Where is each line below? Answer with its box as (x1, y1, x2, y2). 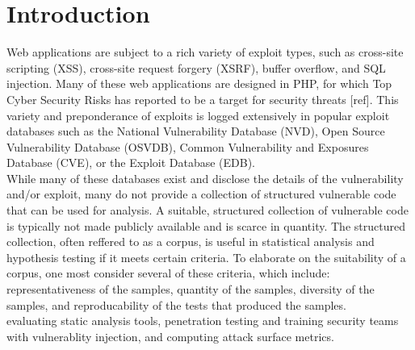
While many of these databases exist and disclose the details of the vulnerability (6, 169, 404, 186)
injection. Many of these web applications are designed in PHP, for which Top (6, 75, 392, 92)
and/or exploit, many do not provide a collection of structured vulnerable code (6, 185, 396, 202)
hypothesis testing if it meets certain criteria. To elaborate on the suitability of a (6, 248, 406, 265)
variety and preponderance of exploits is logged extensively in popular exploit (6, 106, 390, 123)
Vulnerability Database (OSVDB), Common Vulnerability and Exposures (6, 138, 369, 155)
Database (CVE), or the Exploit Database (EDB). (6, 154, 256, 171)
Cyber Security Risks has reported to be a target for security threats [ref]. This (6, 90, 399, 107)
